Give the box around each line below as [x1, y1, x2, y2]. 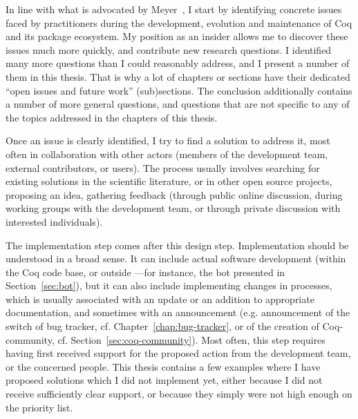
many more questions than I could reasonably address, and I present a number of [6, 56, 350, 70]
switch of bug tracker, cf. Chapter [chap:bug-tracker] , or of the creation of [6, 319, 319, 333]
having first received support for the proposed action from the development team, [6, 346, 351, 360]
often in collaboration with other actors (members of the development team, [6, 146, 328, 161]
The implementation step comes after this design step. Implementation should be [6, 237, 349, 252]
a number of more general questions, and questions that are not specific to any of [6, 97, 350, 111]
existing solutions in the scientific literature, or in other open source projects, [6, 174, 332, 188]
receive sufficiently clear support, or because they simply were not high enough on [6, 387, 352, 401]
